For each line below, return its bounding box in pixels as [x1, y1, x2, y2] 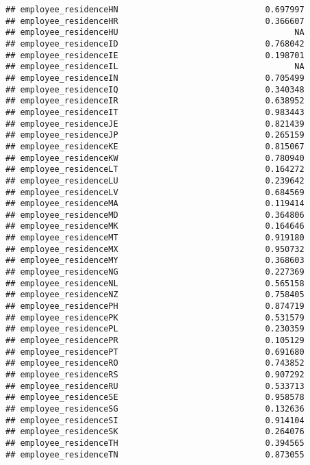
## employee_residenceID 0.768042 [5, 38, 305, 49]
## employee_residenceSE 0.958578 [5, 392, 305, 403]
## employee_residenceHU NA [5, 27, 305, 38]
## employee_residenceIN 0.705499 [5, 73, 305, 83]
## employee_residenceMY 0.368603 [5, 255, 305, 266]
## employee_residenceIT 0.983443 [5, 107, 305, 117]
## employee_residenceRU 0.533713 [5, 381, 305, 391]
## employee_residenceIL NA [5, 62, 305, 72]
